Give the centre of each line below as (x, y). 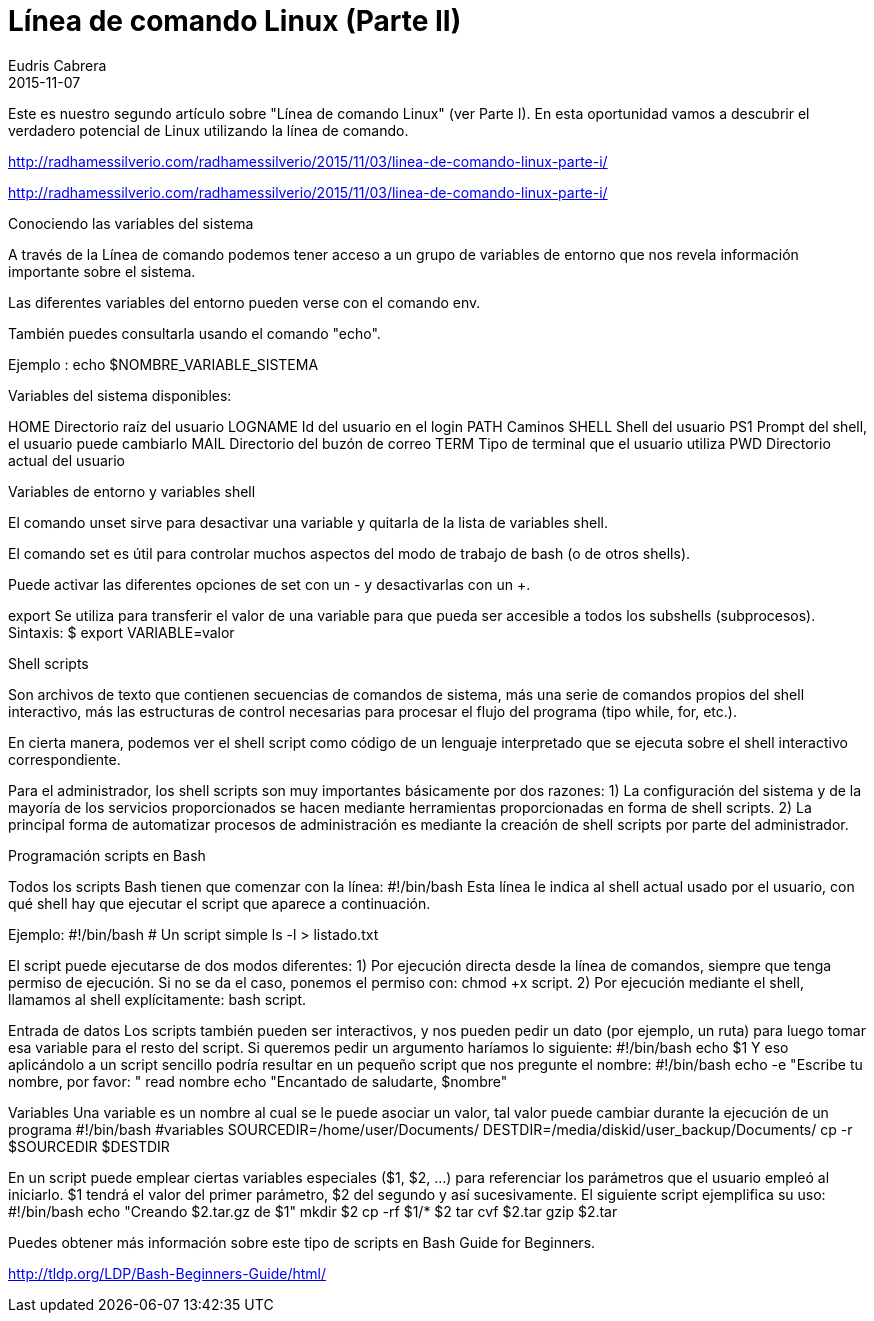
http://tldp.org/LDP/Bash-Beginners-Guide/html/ (167, 1273)
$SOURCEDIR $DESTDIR (89, 1146)
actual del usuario (66, 460)
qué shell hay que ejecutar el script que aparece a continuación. (219, 903)
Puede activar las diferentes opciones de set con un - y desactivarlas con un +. (269, 584)
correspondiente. (64, 759)
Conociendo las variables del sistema (131, 223)
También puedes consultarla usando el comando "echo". (194, 333)
